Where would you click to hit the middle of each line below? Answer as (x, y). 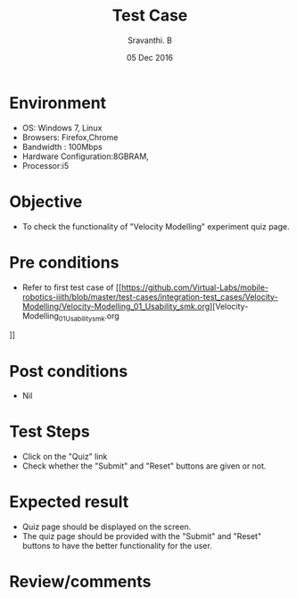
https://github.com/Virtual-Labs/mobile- (195, 287)
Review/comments (80, 582)
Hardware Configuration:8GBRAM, (85, 156)
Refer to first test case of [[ (72, 287)
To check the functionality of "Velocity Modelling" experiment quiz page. (156, 226)
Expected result (69, 502)
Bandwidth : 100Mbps (62, 146)
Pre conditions (64, 262)
